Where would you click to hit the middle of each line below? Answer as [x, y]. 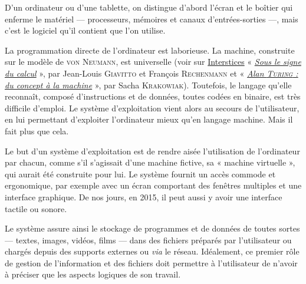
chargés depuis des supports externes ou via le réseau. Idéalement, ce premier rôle [152, 251]
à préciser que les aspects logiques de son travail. [93, 274]
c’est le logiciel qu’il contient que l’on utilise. [85, 30]
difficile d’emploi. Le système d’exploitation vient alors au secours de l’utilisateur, [152, 108]
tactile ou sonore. [36, 208]
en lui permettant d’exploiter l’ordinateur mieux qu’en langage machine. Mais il [149, 119]
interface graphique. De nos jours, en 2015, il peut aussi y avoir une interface [144, 197]
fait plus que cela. [37, 131]
